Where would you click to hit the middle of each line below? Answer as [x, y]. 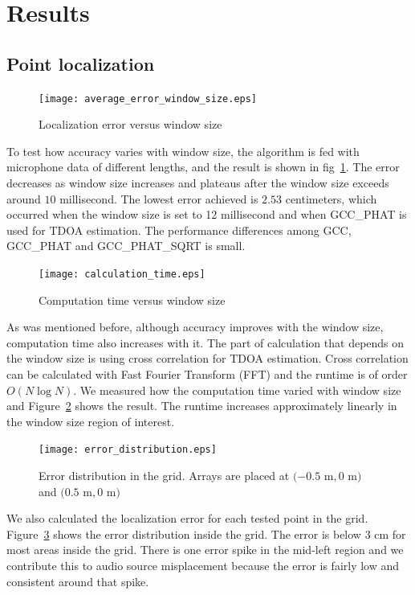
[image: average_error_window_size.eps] [148, 98]
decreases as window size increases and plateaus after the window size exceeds [198, 183]
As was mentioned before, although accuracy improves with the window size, [195, 327]
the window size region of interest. [91, 421]
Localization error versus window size [130, 124]
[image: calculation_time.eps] [122, 274]
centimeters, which [331, 198]
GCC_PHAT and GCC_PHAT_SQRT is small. [126, 246]
